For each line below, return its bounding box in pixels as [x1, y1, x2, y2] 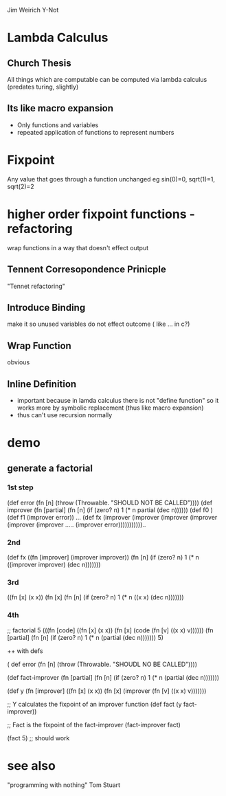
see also [7, 758, 56, 773]
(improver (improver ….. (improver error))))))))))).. [7, 520, 146, 529]
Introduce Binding [7, 302, 86, 313]
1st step [7, 483, 34, 492]
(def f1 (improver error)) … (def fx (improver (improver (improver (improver [7, 513, 218, 521]
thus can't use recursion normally [16, 410, 113, 419]
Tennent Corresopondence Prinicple [7, 264, 166, 276]
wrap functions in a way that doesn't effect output [7, 243, 149, 252]
